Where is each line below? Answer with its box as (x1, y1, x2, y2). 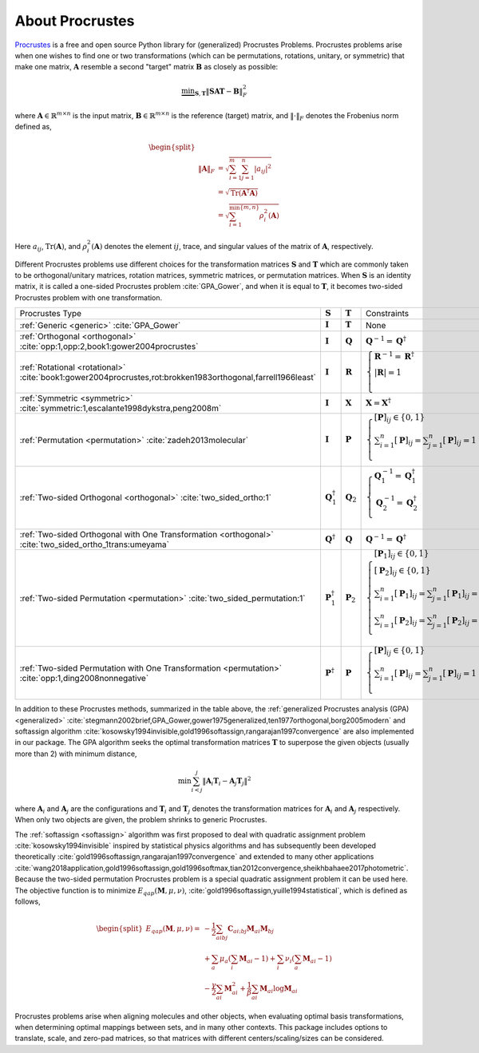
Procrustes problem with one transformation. (14, 292, 163, 303)
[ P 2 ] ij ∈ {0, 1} (374, 565, 431, 578)
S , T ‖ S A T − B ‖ (194, 86, 243, 97)
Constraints (365, 308, 410, 319)
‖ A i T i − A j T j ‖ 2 (202, 775, 251, 787)
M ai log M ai (259, 984, 299, 995)
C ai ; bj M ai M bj (228, 924, 275, 935)
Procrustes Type (19, 308, 82, 319)
